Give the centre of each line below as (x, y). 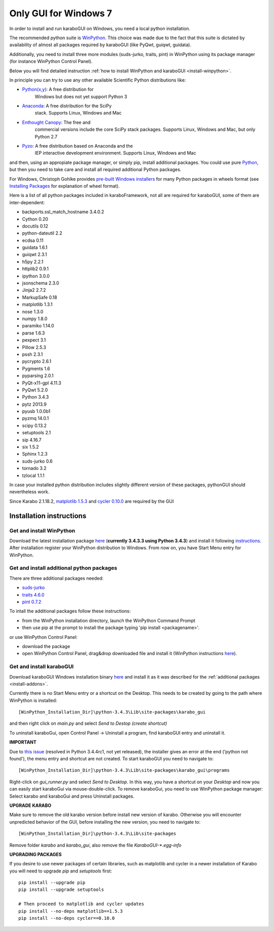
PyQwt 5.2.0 (35, 390)
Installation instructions (48, 516)
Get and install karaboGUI (41, 667)
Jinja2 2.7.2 (34, 290)
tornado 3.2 (34, 468)
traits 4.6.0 (33, 595)
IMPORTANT (23, 742)
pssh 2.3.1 (32, 354)
